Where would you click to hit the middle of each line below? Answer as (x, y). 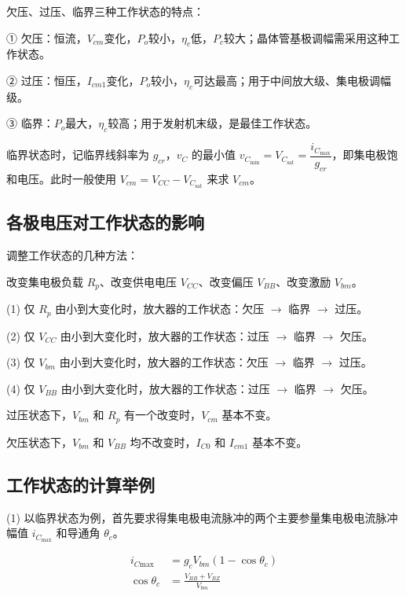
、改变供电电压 (139, 281)
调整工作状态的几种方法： (72, 255)
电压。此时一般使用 (66, 178)
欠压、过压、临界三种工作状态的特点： (105, 11)
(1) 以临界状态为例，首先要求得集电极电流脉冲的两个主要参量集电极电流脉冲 (202, 517)
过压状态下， (39, 415)
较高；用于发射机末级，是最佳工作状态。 (212, 123)
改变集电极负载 (45, 281)
